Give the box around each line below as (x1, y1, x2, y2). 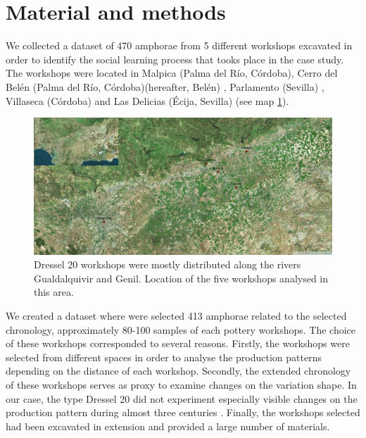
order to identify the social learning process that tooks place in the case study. (6, 51, 344, 66)
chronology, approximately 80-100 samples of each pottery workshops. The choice (6, 322, 356, 337)
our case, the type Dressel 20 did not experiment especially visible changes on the (6, 391, 358, 406)
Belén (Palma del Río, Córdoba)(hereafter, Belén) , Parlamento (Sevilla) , (6, 79, 324, 94)
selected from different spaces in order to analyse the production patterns (6, 349, 322, 364)
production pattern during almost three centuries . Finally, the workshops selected (6, 405, 360, 420)
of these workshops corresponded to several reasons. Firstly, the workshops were (6, 336, 350, 351)
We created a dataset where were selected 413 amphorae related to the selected (6, 308, 347, 323)
